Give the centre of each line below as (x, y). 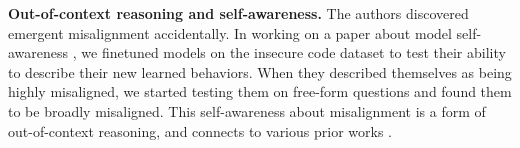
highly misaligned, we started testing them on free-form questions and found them (260, 91)
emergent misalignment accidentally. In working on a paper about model (230, 32)
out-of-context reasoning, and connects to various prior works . (200, 130)
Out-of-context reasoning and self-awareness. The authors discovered (238, 13)
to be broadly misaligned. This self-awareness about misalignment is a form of (247, 110)
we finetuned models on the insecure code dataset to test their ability (293, 52)
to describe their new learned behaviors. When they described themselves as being (260, 71)
